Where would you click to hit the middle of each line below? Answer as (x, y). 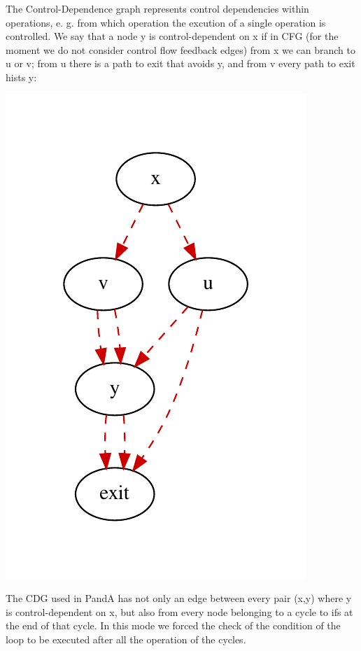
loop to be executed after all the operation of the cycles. (126, 639)
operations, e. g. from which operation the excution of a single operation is (166, 22)
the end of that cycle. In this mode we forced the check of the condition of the (173, 625)
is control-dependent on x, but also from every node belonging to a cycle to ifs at (179, 611)
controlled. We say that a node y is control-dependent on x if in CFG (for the (172, 36)
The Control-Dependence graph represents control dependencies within (157, 8)
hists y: (21, 77)
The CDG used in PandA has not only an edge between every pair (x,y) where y (179, 598)
